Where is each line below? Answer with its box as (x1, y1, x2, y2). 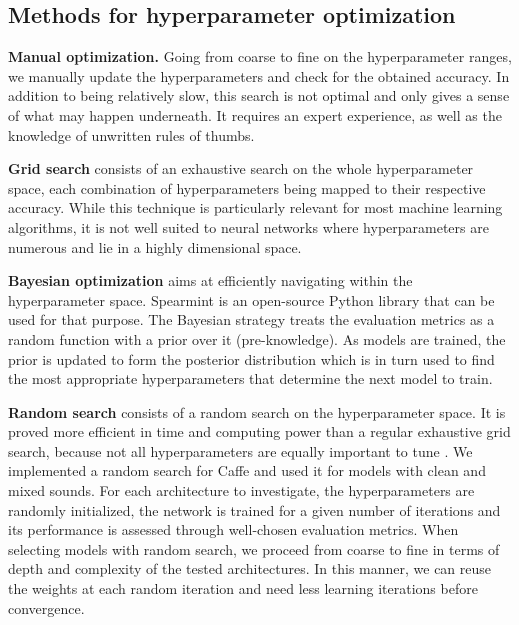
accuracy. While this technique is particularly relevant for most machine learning (8, 197, 503, 218)
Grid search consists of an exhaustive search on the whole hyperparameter (8, 158, 474, 179)
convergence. (8, 597, 85, 618)
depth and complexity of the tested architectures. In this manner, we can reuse (8, 558, 492, 579)
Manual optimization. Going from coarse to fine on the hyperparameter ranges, (8, 46, 512, 67)
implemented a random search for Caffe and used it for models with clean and (8, 460, 486, 481)
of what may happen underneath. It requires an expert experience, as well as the (8, 104, 502, 125)
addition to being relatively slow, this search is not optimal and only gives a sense (8, 85, 510, 106)
